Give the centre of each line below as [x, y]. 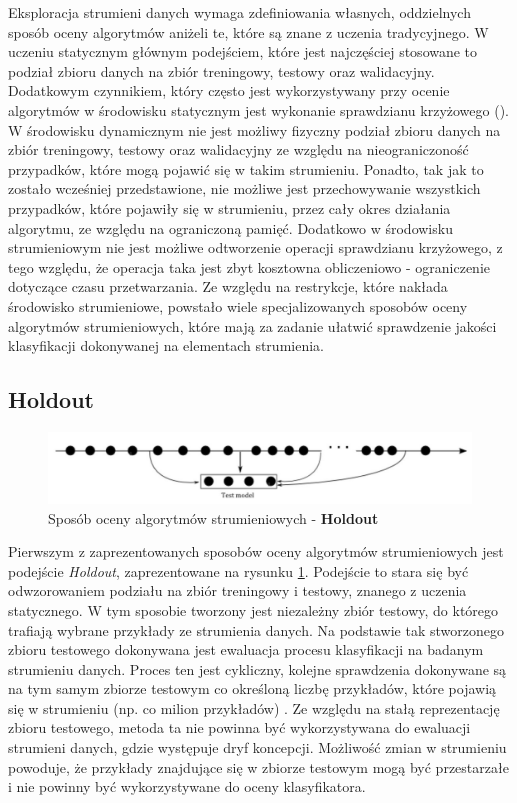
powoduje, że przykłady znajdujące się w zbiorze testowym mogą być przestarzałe [258, 766]
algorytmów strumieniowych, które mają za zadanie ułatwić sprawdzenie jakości [252, 325]
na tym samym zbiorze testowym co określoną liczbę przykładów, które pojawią [252, 688]
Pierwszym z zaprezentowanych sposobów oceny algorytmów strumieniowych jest [256, 551]
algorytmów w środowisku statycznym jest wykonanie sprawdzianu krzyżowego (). [259, 109]
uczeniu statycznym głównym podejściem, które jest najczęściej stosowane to [243, 51]
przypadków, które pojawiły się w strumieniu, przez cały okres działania [229, 207]
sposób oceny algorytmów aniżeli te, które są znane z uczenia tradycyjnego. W [248, 31]
